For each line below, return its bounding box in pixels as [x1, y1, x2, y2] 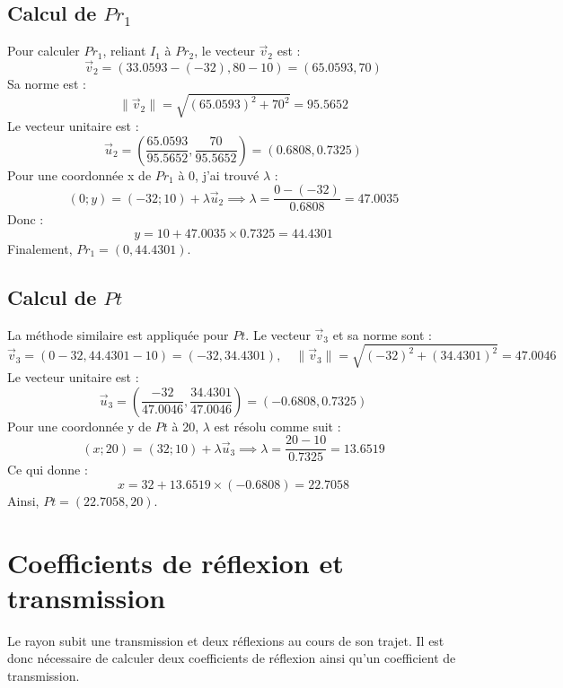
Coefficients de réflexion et [7, 544, 344, 580]
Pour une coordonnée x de [7, 165, 152, 184]
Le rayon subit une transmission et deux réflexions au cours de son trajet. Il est [7, 631, 444, 649]
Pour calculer [7, 41, 80, 60]
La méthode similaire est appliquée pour [7, 325, 229, 344]
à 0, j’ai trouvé [178, 165, 260, 184]
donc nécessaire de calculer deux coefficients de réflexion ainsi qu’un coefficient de [7, 649, 456, 667]
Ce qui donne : [7, 460, 88, 479]
